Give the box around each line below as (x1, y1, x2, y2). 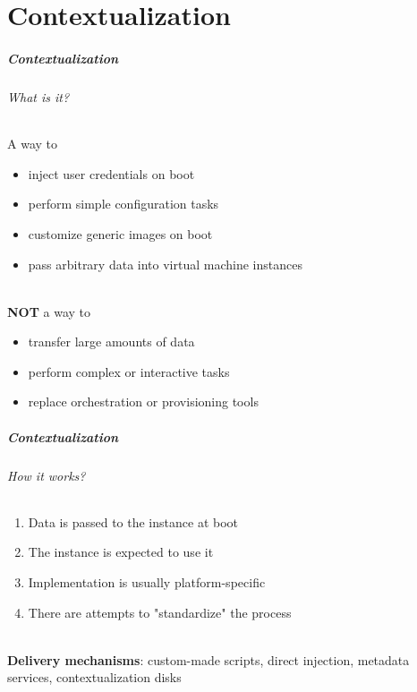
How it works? (7, 466, 86, 484)
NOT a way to (7, 302, 91, 320)
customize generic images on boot (28, 224, 213, 243)
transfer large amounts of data (28, 332, 195, 351)
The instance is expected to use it (28, 542, 214, 561)
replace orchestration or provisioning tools (28, 392, 259, 411)
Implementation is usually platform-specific (28, 573, 266, 592)
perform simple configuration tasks (28, 194, 219, 213)
